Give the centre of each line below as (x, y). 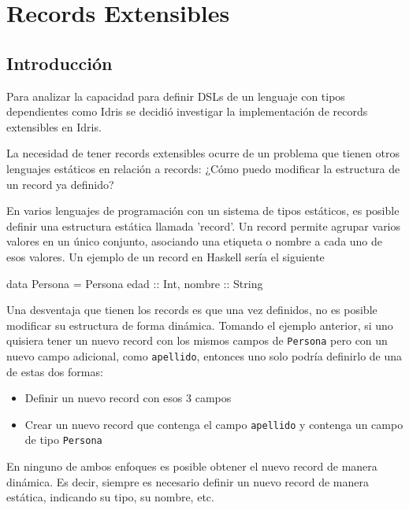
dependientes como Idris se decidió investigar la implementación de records (187, 111)
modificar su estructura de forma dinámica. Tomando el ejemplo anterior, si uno (200, 325)
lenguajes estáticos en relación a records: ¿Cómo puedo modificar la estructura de (203, 168)
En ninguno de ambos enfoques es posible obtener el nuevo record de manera (192, 466)
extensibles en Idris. (54, 126)
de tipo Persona (63, 440)
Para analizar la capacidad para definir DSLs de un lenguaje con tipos (176, 96)
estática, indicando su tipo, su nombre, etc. (110, 497)
